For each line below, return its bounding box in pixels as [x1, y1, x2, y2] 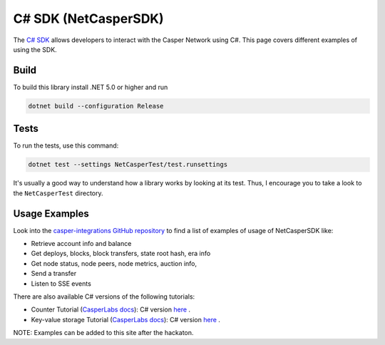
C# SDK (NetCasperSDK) [13, 11, 164, 26]
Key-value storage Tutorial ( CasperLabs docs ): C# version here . [31, 315, 221, 324]
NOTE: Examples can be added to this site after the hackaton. [13, 329, 194, 337]
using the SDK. [13, 45, 57, 53]
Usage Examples [13, 207, 89, 220]
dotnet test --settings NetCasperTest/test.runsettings [28, 160, 228, 169]
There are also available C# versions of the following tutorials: [13, 292, 195, 301]
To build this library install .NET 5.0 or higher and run [13, 83, 168, 91]
